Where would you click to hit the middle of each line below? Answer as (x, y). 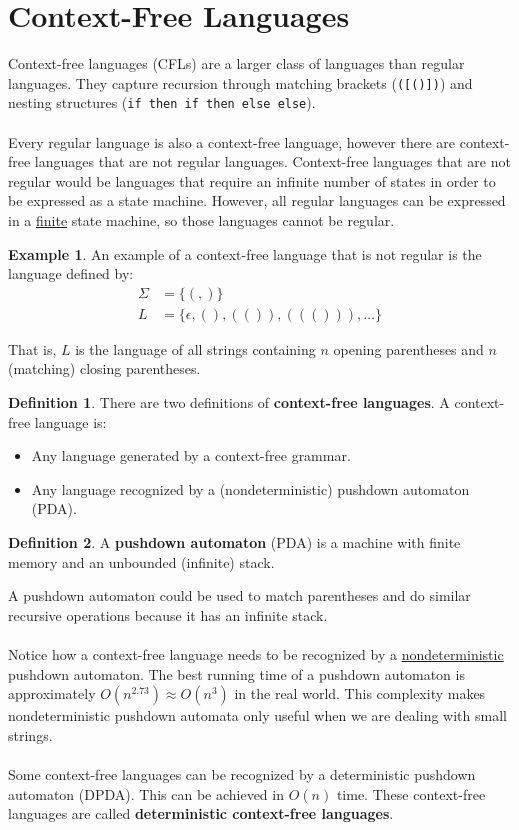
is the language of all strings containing (195, 348)
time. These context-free (411, 793)
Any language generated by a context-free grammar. (191, 455)
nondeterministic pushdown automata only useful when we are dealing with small (257, 715)
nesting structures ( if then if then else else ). (162, 102)
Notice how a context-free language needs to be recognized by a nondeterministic (256, 653)
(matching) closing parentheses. (104, 368)
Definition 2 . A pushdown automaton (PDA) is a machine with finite (234, 542)
